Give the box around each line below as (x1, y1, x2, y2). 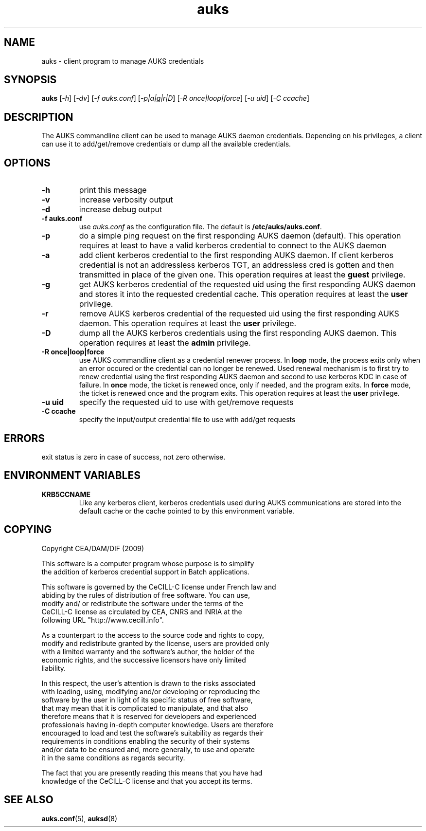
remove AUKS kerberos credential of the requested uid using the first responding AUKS (79, 309, 399, 319)
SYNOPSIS (4, 74, 57, 86)
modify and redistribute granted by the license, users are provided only (41, 639, 269, 647)
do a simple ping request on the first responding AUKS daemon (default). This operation (79, 231, 401, 241)
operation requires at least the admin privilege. (79, 338, 251, 348)
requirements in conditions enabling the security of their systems (41, 737, 250, 745)
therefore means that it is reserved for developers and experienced (41, 712, 256, 720)
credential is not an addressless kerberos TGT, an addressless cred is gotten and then (79, 260, 394, 270)
